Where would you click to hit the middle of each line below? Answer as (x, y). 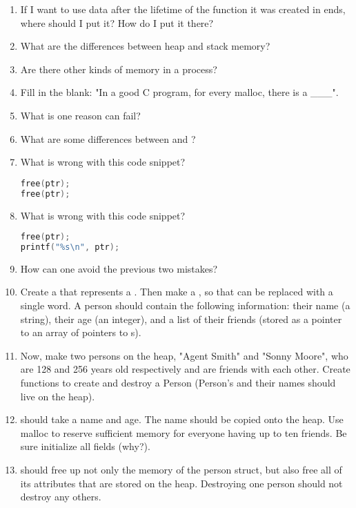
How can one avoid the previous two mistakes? (119, 268)
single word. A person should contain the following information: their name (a (185, 305)
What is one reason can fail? (80, 115)
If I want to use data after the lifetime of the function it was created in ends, (183, 9)
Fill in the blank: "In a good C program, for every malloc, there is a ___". (179, 92)
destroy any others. (61, 497)
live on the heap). (58, 396)
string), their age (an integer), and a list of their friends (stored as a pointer (181, 319)
